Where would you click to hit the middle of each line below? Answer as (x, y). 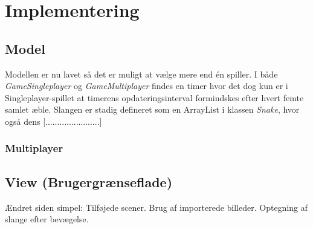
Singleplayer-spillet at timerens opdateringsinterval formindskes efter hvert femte (154, 97)
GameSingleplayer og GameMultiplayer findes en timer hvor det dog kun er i (147, 86)
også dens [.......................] (53, 121)
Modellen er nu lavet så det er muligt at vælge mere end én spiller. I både (141, 74)
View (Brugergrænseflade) (89, 181)
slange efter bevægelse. (47, 219)
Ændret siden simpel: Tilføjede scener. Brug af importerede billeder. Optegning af (156, 207)
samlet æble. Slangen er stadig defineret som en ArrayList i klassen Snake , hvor (152, 109)
